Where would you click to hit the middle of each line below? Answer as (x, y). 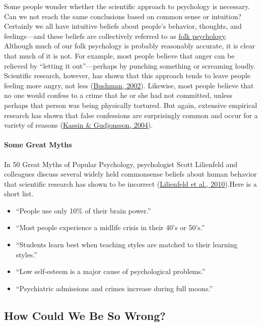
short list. (19, 194)
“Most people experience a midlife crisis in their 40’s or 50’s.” (110, 227)
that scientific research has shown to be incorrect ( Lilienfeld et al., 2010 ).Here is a (130, 183)
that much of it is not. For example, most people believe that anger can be (119, 55)
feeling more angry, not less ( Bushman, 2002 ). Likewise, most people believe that (129, 85)
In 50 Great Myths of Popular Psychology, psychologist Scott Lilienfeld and (121, 164)
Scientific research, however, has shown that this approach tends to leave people (127, 75)
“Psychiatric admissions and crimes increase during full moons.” (114, 288)
